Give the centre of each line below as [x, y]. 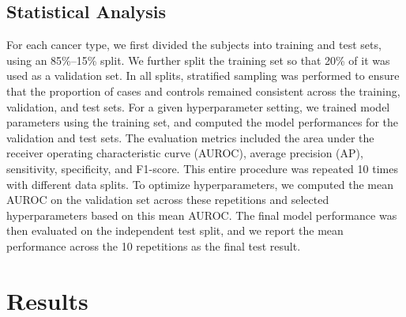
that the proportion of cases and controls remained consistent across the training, [203, 91]
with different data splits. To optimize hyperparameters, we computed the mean [200, 184]
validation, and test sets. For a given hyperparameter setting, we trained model [198, 106]
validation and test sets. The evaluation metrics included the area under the [190, 137]
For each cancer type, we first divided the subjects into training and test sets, [194, 45]
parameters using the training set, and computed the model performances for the [202, 122]
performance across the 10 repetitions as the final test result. [154, 245]
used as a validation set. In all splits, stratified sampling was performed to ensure [203, 75]
